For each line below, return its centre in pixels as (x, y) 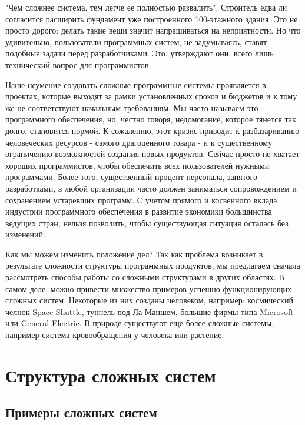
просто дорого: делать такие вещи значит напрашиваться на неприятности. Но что (153, 30)
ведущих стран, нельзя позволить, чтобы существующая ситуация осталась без (147, 222)
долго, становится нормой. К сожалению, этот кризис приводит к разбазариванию (152, 130)
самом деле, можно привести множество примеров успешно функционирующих (148, 288)
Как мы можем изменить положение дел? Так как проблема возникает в (134, 254)
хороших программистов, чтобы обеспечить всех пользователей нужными (137, 165)
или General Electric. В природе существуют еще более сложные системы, (140, 323)
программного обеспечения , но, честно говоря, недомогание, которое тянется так (151, 119)
